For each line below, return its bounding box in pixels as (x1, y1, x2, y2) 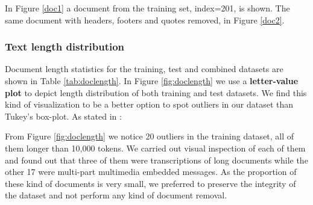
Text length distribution (5, 39, 125, 54)
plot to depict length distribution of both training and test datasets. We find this (5, 86, 307, 99)
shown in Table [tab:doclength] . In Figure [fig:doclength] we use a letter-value (5, 75, 299, 87)
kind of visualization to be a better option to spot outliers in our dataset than (5, 98, 294, 111)
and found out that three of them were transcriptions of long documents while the (5, 153, 308, 166)
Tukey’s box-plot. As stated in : (5, 109, 122, 122)
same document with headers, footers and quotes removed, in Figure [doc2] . (5, 13, 285, 26)
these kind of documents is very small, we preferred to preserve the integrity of (5, 177, 296, 189)
